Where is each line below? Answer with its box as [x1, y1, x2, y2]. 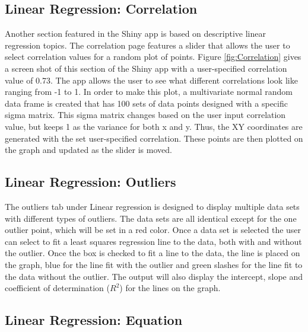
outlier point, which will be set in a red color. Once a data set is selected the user [5, 224, 301, 236]
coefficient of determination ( [5, 282, 110, 294]
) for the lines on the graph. [119, 282, 221, 294]
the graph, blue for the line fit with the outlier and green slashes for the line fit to [5, 258, 303, 270]
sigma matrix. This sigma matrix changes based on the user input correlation [5, 108, 286, 121]
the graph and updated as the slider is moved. [5, 143, 172, 156]
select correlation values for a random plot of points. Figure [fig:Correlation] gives [5, 50, 301, 63]
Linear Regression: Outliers [5, 173, 176, 191]
